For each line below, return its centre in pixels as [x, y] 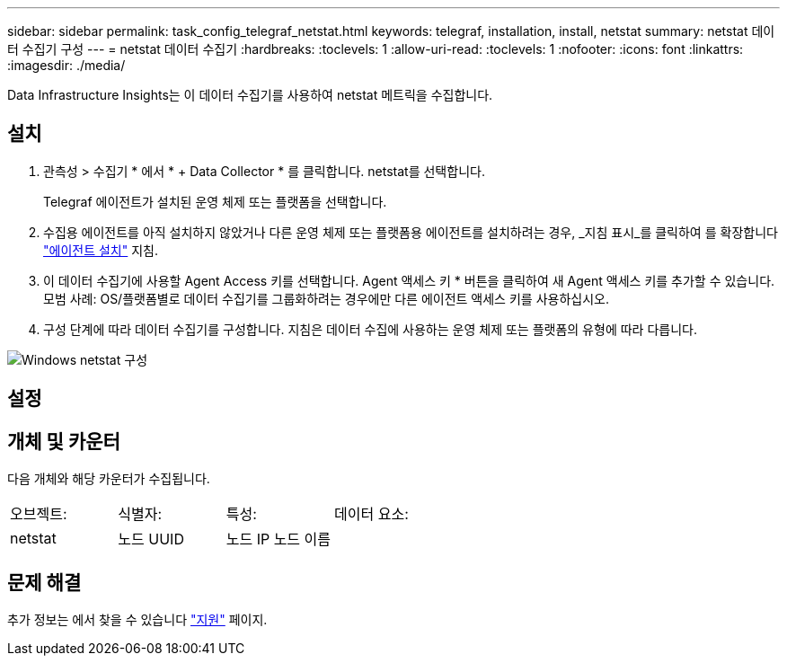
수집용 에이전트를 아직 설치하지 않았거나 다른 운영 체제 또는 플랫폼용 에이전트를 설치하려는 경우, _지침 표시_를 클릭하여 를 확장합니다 [411, 232]
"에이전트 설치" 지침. [101, 250]
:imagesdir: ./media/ [66, 65]
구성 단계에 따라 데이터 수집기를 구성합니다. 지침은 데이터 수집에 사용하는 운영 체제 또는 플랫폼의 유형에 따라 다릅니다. [370, 329]
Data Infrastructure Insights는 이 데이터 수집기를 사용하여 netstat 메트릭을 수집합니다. [250, 95]
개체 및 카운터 [64, 441]
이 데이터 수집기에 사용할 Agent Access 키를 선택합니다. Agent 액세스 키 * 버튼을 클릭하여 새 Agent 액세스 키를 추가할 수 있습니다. [409, 280]
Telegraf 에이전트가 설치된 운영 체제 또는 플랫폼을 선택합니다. [215, 201]
